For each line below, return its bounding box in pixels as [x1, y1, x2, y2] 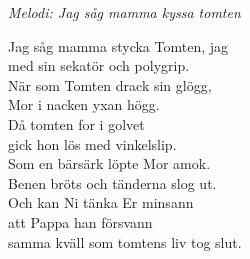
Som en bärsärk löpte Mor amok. [8, 153, 211, 174]
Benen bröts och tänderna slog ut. [8, 172, 217, 193]
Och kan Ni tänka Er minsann [8, 192, 194, 213]
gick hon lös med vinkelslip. [8, 133, 177, 154]
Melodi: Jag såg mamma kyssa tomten [8, 2, 241, 22]
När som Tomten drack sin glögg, [8, 74, 212, 95]
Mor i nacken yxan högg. [8, 94, 160, 115]
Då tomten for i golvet [8, 113, 145, 134]
